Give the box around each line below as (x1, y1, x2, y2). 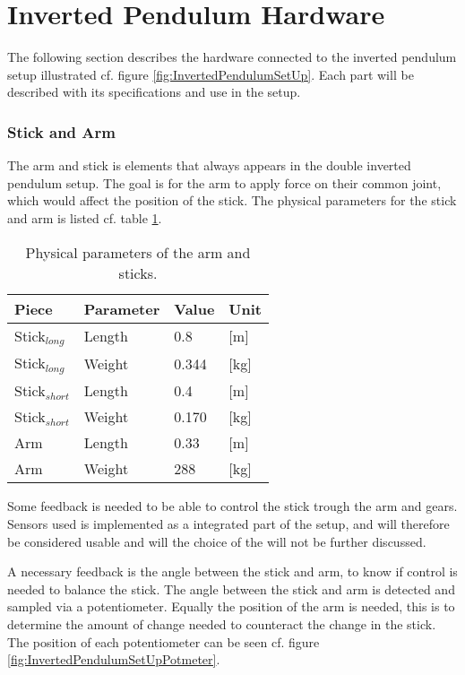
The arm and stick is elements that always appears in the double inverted (7, 156, 411, 175)
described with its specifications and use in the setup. (7, 82, 301, 101)
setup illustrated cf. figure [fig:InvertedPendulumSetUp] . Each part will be (7, 65, 414, 83)
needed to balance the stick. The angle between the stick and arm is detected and (7, 579, 455, 598)
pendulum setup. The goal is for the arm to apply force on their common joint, (7, 173, 442, 192)
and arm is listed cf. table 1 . (7, 208, 162, 227)
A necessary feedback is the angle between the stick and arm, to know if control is (7, 562, 458, 581)
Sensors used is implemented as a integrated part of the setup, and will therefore (7, 514, 450, 532)
